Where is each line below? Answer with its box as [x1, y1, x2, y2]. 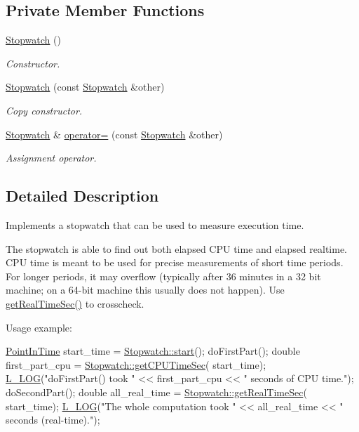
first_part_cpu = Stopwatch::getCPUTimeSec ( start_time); [6, 357, 266, 372]
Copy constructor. [6, 103, 83, 117]
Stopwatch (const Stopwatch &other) [6, 79, 165, 94]
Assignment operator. [6, 150, 97, 165]
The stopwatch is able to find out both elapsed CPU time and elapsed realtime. [6, 241, 348, 256]
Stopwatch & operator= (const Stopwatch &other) [6, 126, 223, 141]
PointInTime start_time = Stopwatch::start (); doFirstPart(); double [6, 343, 300, 358]
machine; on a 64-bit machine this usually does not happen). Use [6, 282, 285, 297]
